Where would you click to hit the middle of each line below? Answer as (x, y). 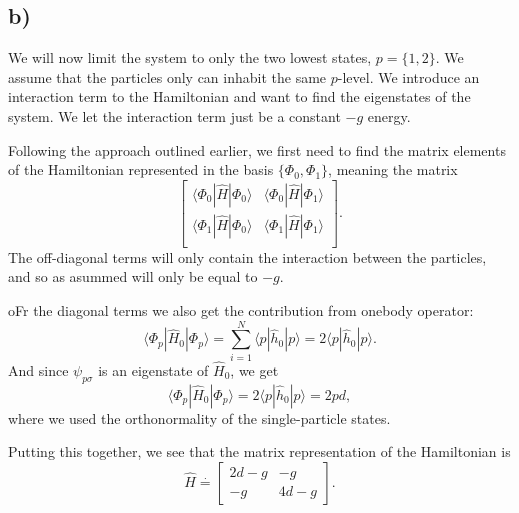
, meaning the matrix (393, 169)
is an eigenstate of (153, 369)
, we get (254, 369)
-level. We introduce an (408, 76)
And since (38, 369)
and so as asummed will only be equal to (133, 276)
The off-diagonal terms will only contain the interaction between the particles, (247, 256)
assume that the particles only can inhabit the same (167, 76)
